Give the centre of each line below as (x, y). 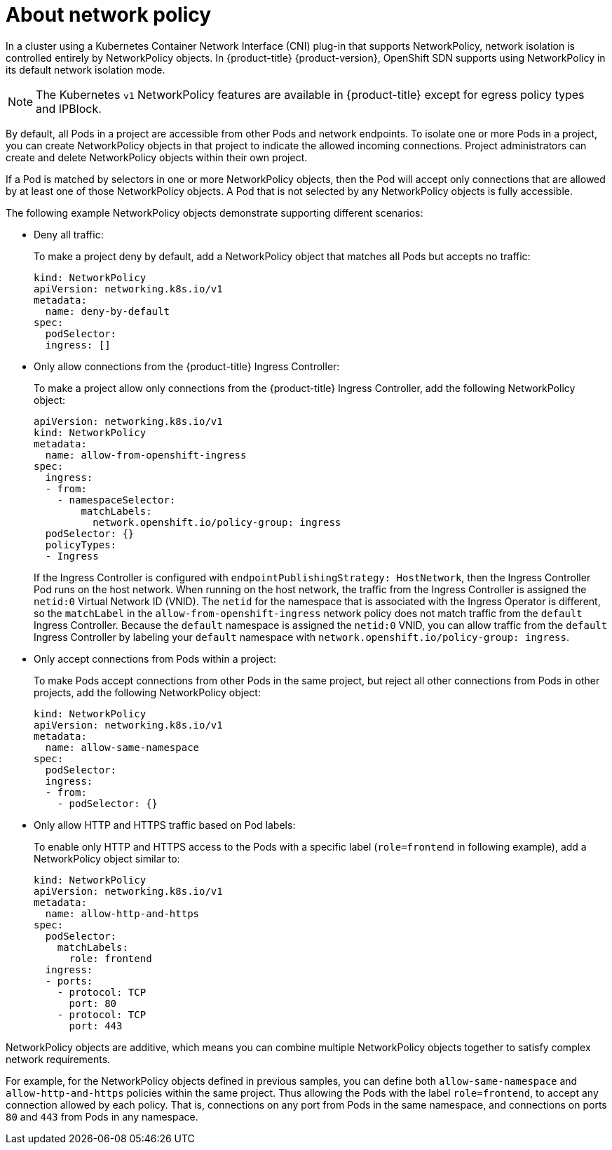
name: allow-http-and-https (122, 913)
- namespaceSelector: (116, 500)
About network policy (109, 15)
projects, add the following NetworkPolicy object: (147, 692)
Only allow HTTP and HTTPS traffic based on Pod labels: (165, 825)
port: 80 (93, 1003)
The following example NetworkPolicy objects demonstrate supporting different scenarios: (215, 212)
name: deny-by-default (107, 311)
